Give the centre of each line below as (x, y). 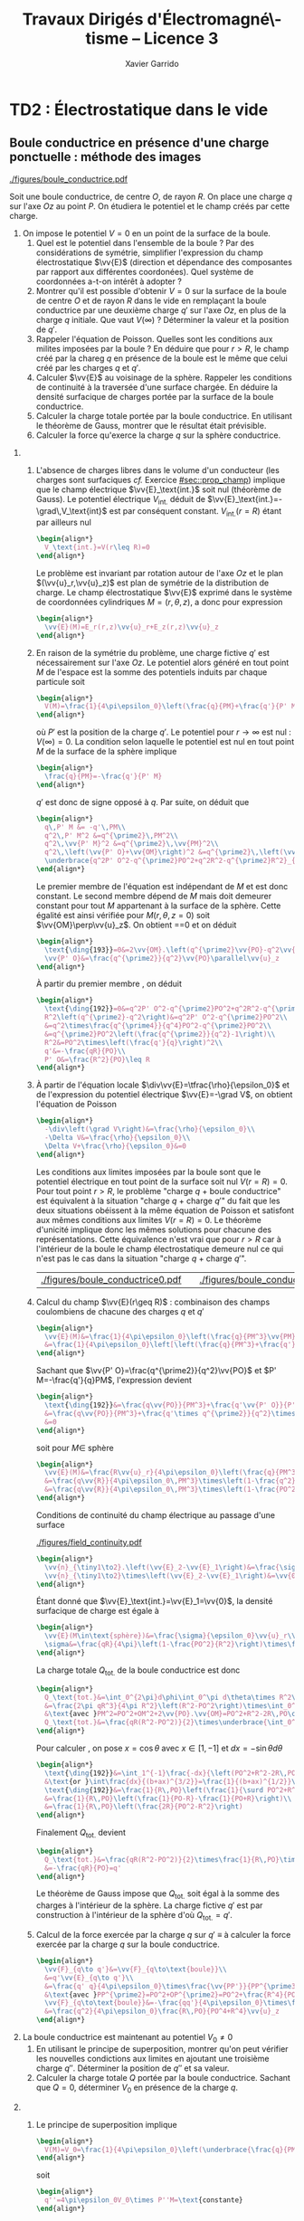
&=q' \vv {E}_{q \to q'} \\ (89, 1978)
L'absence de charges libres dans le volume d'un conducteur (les (158, 470)
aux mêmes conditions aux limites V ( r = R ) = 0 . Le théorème (149, 1220)
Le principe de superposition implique (107, 2124)
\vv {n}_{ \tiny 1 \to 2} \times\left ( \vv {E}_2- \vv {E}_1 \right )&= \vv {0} (172, 1576)
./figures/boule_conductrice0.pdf (111, 1279)
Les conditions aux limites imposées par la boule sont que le (148, 1172)
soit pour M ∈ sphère (75, 1447)
